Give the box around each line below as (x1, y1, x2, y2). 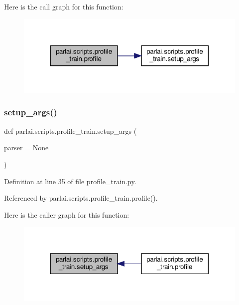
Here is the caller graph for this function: (4, 209, 129, 220)
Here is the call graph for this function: (4, 1, 123, 11)
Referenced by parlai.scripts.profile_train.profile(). (4, 193, 158, 203)
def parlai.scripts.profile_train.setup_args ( (4, 125, 137, 136)
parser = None (4, 142, 49, 153)
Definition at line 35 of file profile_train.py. (4, 176, 136, 186)
